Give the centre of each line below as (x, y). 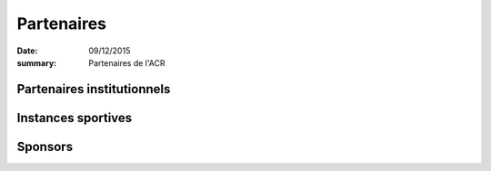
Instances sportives (75, 118)
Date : (27, 51)
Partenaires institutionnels (94, 89)
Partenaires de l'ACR (127, 62)
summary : (37, 62)
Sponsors (45, 146)
